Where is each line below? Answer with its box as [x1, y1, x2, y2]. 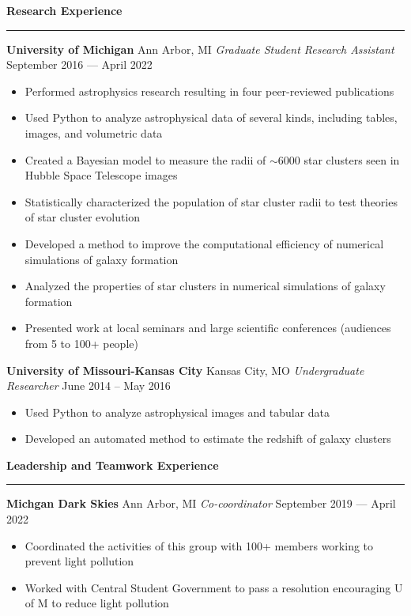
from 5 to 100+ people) [25, 334, 138, 351]
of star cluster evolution [25, 209, 141, 225]
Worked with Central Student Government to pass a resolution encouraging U [25, 579, 403, 595]
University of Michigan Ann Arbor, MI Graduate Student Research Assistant [6, 40, 394, 57]
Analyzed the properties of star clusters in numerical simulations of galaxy [25, 278, 386, 294]
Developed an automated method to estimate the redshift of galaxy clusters [25, 430, 391, 447]
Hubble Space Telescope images [25, 167, 178, 183]
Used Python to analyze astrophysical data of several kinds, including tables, [25, 109, 398, 126]
